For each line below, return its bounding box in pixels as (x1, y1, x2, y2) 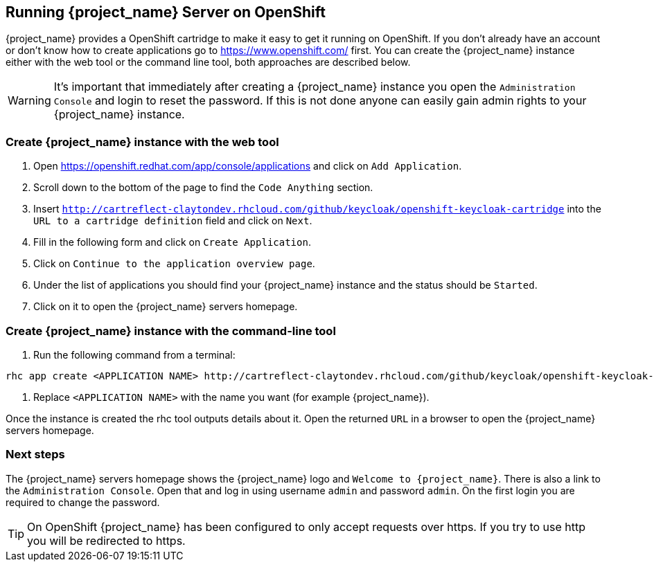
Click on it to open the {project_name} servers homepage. (33, 300, 298, 313)
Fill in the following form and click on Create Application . (33, 236, 311, 249)
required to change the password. (6, 496, 160, 508)
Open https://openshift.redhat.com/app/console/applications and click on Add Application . (33, 160, 462, 172)
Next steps (6, 447, 65, 462)
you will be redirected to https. (27, 533, 186, 548)
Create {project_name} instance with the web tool (6, 134, 279, 149)
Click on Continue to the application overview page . (33, 258, 315, 270)
